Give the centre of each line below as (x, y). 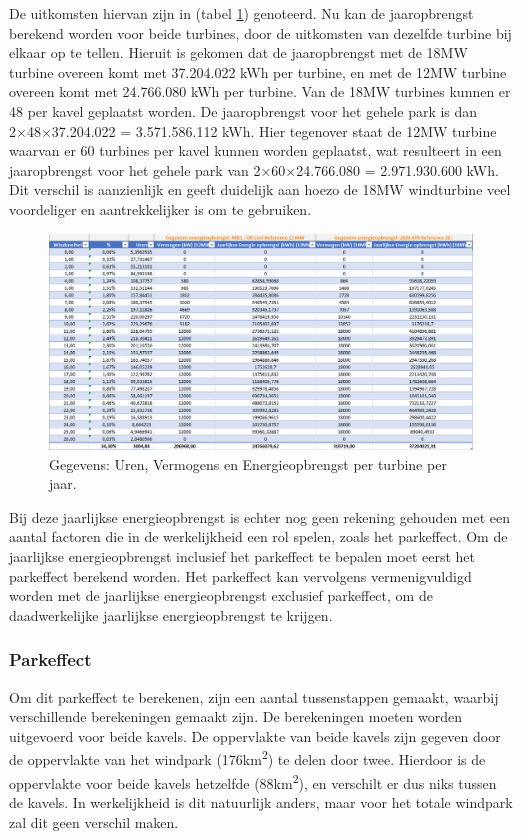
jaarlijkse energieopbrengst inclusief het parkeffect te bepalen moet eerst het (242, 556)
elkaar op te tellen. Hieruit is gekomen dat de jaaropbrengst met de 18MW (238, 52)
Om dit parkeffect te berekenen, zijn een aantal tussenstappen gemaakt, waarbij (254, 696)
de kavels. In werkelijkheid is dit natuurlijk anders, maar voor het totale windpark (261, 801)
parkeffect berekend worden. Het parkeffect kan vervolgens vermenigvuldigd (240, 575)
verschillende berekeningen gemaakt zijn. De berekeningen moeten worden (236, 716)
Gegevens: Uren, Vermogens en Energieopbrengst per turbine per (248, 463)
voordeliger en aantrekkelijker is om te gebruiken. (160, 208)
